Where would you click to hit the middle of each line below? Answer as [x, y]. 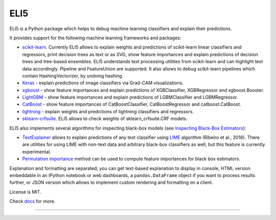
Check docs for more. [32, 201]
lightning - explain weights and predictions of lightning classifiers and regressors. [108, 111]
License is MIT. [25, 192]
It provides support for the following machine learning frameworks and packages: [95, 38]
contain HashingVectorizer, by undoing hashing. [73, 76]
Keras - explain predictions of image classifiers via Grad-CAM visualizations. [103, 83]
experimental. [37, 152]
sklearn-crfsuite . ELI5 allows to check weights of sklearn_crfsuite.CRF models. [105, 119]
